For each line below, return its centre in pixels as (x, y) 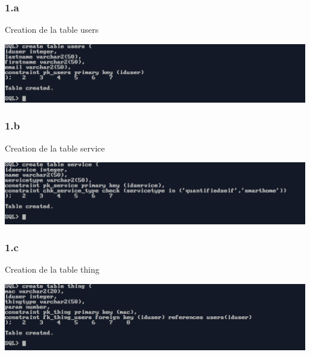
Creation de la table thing (52, 269)
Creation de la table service (55, 148)
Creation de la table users (52, 30)
